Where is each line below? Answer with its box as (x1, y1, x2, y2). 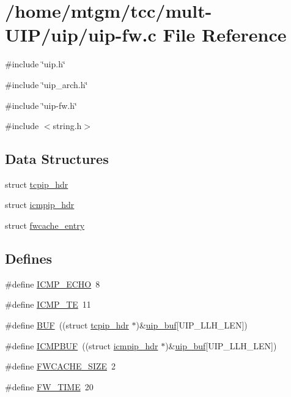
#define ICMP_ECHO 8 (5, 277, 100, 290)
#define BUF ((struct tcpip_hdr (5, 319, 129, 332)
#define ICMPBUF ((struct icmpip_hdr (5, 339, 158, 352)
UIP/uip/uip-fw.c (5, 22, 157, 47)
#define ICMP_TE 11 (5, 298, 91, 311)
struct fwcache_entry (5, 219, 85, 232)
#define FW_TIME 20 (5, 380, 94, 393)
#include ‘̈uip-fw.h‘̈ (5, 98, 77, 111)
